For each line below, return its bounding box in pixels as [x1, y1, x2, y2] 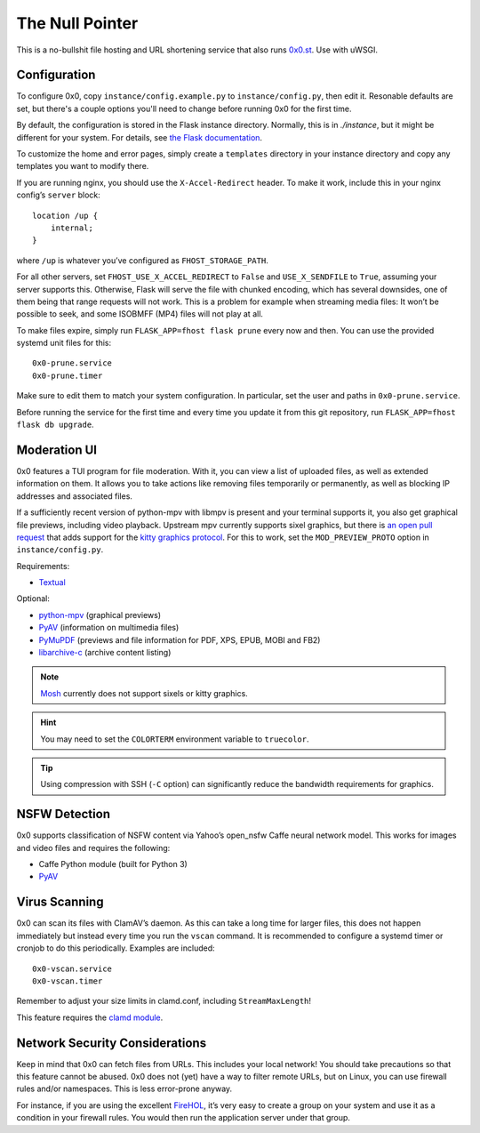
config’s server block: [16, 189, 101, 200]
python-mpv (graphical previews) [38, 609, 162, 620]
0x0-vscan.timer [32, 976, 103, 986]
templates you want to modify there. [16, 161, 149, 172]
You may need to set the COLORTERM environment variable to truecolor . [40, 734, 309, 744]
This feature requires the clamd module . [16, 1012, 164, 1023]
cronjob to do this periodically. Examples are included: [16, 943, 215, 953]
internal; [50, 222, 93, 233]
